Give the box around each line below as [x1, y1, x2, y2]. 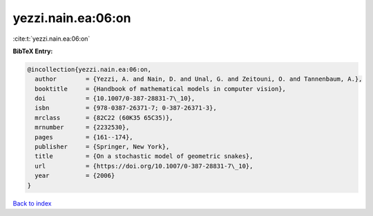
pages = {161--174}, [35, 133, 134, 141]
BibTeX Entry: [12, 47, 53, 55]
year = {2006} [35, 172, 115, 179]
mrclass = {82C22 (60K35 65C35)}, [35, 114, 173, 121]
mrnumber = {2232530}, [35, 124, 130, 131]
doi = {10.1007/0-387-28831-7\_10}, [35, 95, 195, 103]
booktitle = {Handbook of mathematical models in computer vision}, [35, 85, 287, 92]
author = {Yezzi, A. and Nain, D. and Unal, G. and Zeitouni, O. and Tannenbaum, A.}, [35, 75, 363, 83]
